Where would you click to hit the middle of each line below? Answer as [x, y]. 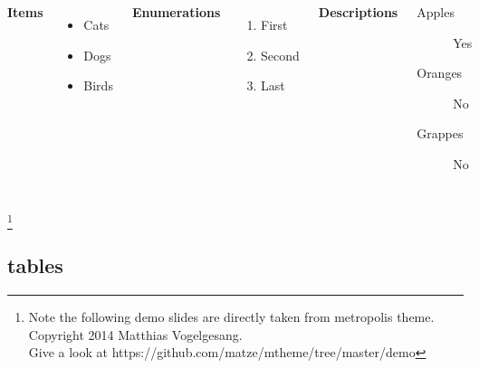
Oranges [440, 73]
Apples [436, 12]
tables [35, 265]
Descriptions [358, 12]
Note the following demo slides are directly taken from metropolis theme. [231, 317]
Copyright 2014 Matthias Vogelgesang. [135, 334]
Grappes [440, 133]
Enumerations [176, 12]
